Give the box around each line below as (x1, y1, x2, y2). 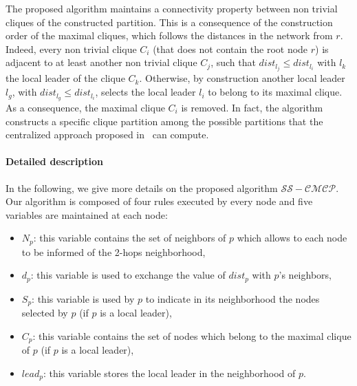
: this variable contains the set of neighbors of (33, 230, 226, 245)
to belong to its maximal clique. (208, 85, 343, 99)
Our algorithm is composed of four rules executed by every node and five (6, 194, 313, 208)
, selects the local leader (95, 85, 196, 99)
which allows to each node (237, 230, 347, 245)
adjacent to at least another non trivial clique (6, 55, 197, 69)
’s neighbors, (279, 268, 332, 282)
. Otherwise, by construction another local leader (139, 71, 345, 85)
